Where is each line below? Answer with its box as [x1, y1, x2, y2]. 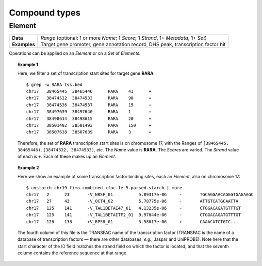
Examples [12, 41, 35, 48]
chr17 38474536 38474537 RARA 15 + [26, 102, 152, 108]
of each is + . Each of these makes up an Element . [17, 153, 116, 160]
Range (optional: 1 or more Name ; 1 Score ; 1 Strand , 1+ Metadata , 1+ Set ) [40, 34, 207, 41]
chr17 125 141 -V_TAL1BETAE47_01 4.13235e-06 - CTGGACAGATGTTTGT [26, 205, 241, 211]
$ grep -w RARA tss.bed [26, 82, 82, 87]
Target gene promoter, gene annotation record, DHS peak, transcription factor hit [40, 41, 226, 48]
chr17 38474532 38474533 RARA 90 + [26, 95, 152, 101]
